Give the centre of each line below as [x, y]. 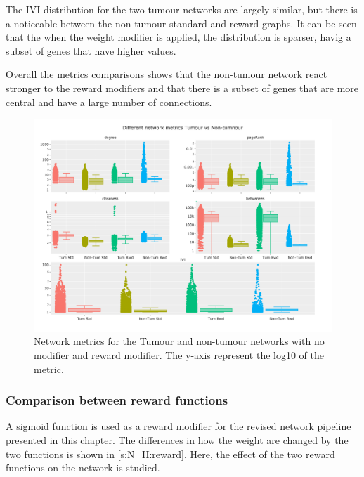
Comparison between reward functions [117, 400]
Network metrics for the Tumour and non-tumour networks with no [179, 341]
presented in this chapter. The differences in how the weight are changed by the [177, 440]
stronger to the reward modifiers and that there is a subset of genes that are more [182, 87]
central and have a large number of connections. [109, 102]
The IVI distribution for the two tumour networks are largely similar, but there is [182, 9]
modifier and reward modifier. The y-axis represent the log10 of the [179, 355]
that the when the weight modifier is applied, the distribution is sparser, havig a [178, 37]
